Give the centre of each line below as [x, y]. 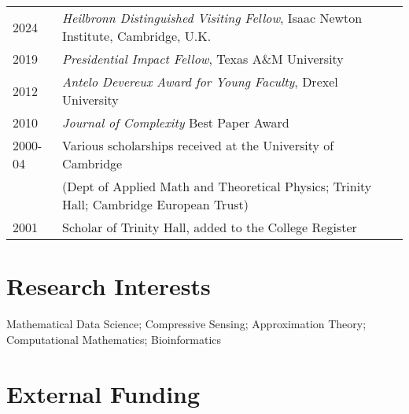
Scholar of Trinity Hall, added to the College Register [210, 227]
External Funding [103, 393]
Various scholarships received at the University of [198, 145]
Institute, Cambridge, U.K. [137, 36]
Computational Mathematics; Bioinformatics [114, 339]
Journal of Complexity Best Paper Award [176, 122]
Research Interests [109, 286]
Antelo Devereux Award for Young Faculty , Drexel [200, 81]
